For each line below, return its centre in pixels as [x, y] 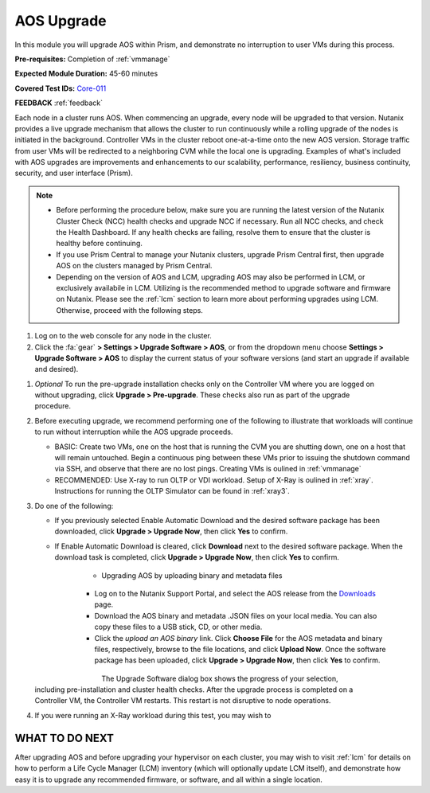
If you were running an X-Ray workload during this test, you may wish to [153, 715]
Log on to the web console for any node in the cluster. [123, 336]
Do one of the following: [74, 506]
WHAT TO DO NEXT [64, 738]
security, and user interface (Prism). [74, 173]
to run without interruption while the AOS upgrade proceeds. [134, 432]
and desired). [57, 369]
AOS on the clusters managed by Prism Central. [134, 266]
